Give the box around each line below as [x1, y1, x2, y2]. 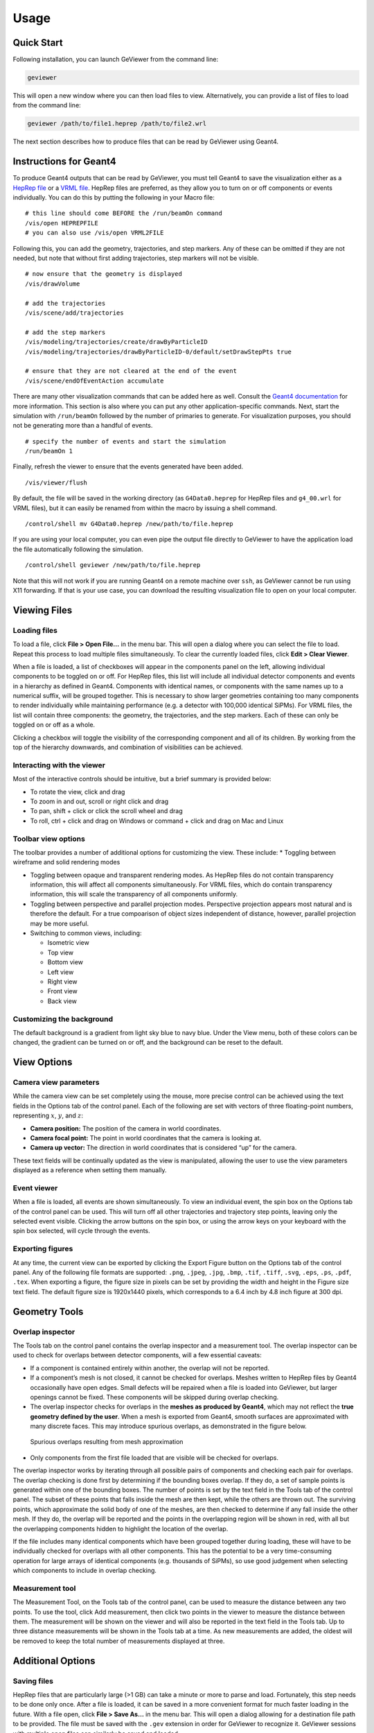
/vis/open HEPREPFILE [25, 219, 98, 227]
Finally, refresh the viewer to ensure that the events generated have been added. [12, 462, 244, 471]
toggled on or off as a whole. [12, 721, 96, 729]
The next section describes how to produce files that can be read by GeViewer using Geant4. [12, 137, 279, 146]
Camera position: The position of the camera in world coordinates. [30, 1124, 222, 1133]
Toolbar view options [12, 834, 86, 844]
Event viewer [12, 1183, 58, 1192]
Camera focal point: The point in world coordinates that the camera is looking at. [30, 1133, 262, 1142]
